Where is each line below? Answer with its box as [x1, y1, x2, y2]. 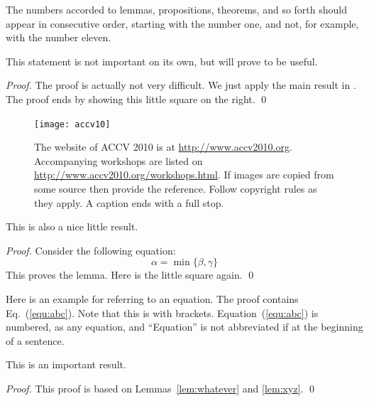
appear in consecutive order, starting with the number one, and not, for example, [6, 16, 359, 31]
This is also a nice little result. [6, 219, 138, 234]
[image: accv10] [34, 119, 111, 129]
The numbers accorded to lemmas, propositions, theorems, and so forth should [6, 2, 348, 16]
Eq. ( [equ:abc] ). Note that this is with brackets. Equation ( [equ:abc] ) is [6, 305, 319, 320]
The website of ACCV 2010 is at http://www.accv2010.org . [34, 139, 292, 154]
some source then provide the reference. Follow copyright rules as [34, 181, 317, 196]
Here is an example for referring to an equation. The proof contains [6, 291, 299, 306]
